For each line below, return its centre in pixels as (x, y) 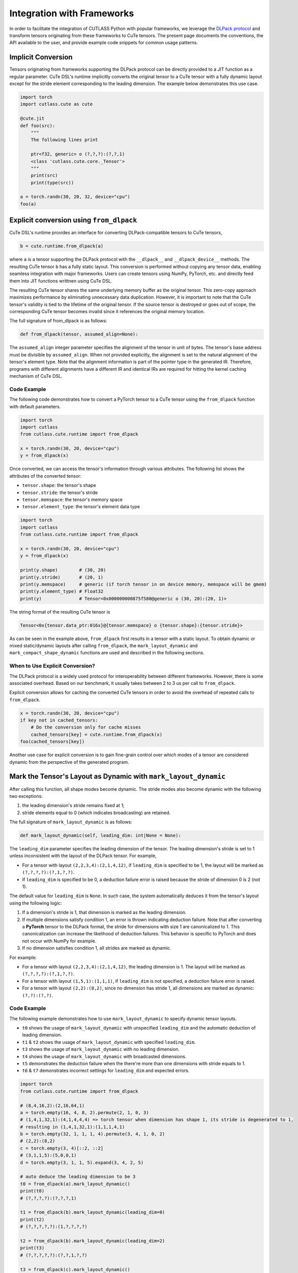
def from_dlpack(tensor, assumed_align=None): (79, 334)
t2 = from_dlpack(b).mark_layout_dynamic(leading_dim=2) (93, 1241)
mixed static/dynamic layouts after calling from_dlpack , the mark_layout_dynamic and (103, 646)
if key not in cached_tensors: (59, 720)
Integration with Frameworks (72, 13)
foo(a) (28, 204)
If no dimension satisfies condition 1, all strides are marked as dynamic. (97, 948)
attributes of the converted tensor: (45, 476)
